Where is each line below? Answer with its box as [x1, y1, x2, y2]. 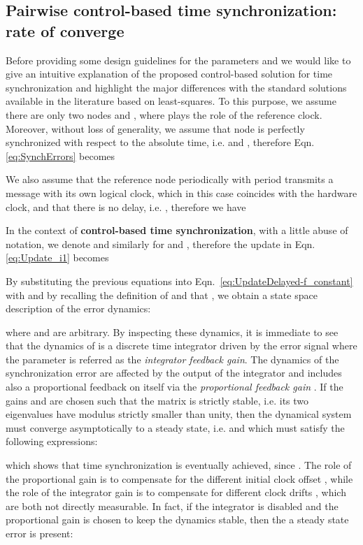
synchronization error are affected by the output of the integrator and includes [6, 365, 342, 380]
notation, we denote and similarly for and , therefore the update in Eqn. [6, 236, 315, 251]
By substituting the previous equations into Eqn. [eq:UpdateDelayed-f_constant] [6, 273, 353, 288]
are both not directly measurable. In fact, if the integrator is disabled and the [6, 498, 339, 513]
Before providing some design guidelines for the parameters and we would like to [6, 52, 351, 67]
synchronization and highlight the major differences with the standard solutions [6, 80, 347, 94]
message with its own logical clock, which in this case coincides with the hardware [6, 185, 357, 200]
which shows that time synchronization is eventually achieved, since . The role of [6, 458, 352, 472]
